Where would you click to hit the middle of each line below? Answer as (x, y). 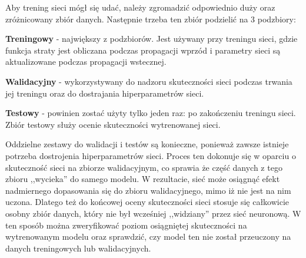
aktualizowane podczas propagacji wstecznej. (86, 62)
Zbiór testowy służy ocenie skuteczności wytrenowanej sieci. (113, 124)
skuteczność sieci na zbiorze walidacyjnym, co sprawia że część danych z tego (144, 167)
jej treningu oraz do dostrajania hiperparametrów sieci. (105, 93)
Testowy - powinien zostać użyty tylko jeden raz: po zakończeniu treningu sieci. (151, 113)
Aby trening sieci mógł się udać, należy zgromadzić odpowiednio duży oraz (140, 7)
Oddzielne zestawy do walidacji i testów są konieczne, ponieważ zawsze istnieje (147, 144)
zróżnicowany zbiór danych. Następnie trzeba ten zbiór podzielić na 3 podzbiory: (151, 19)
